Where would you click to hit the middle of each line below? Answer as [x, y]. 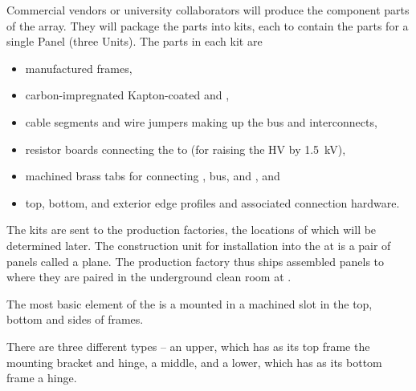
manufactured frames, [79, 68]
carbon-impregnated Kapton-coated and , [127, 95]
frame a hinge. [42, 378]
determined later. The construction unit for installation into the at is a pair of [199, 245]
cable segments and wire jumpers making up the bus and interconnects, [201, 121]
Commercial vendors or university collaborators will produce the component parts [208, 10]
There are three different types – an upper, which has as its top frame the [188, 346]
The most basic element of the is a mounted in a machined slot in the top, [190, 303]
